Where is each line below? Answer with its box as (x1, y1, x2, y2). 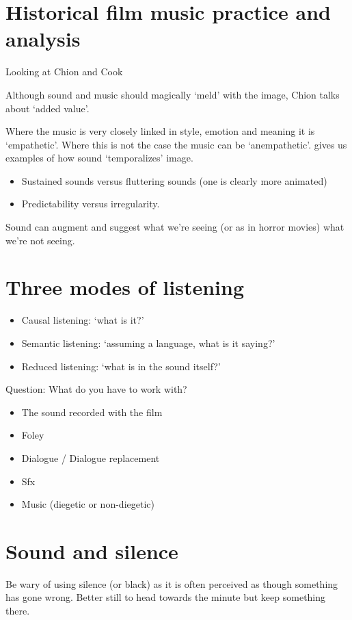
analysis (5, 25, 81, 53)
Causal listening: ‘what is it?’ (21, 313, 144, 327)
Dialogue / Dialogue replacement (21, 450, 160, 465)
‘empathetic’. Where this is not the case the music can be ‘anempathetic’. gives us (5, 137, 347, 151)
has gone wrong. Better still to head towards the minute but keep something (5, 590, 326, 604)
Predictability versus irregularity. (21, 196, 160, 211)
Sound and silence (5, 537, 178, 565)
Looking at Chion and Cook (5, 64, 123, 79)
